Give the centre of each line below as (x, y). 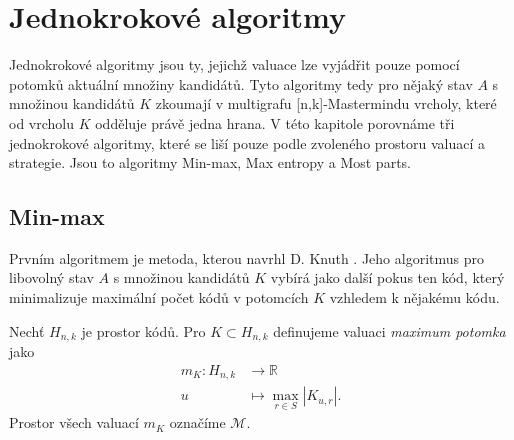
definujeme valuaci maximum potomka (389, 330)
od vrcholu (42, 122)
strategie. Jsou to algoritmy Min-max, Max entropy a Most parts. (210, 162)
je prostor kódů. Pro (143, 330)
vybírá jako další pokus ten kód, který (387, 277)
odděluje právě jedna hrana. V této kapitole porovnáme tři (275, 122)
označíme (197, 422)
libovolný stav (51, 277)
